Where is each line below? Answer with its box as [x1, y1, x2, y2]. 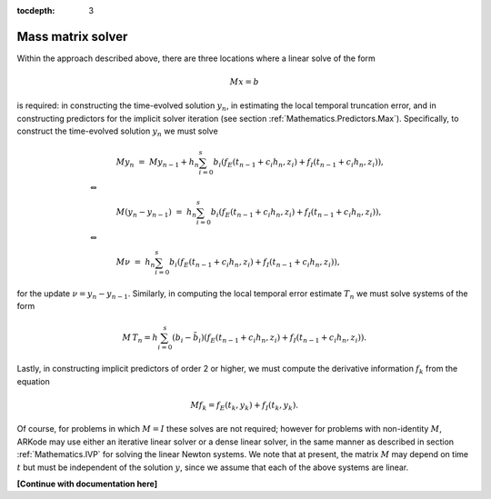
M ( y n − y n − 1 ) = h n [115, 207, 197, 220]
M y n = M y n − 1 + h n [115, 157, 200, 170]
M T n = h [122, 332, 158, 344]
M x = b [229, 77, 259, 87]
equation [16, 375, 50, 386]
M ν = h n [115, 257, 155, 270]
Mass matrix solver [16, 28, 128, 45]
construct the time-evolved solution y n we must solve [16, 125, 218, 139]
